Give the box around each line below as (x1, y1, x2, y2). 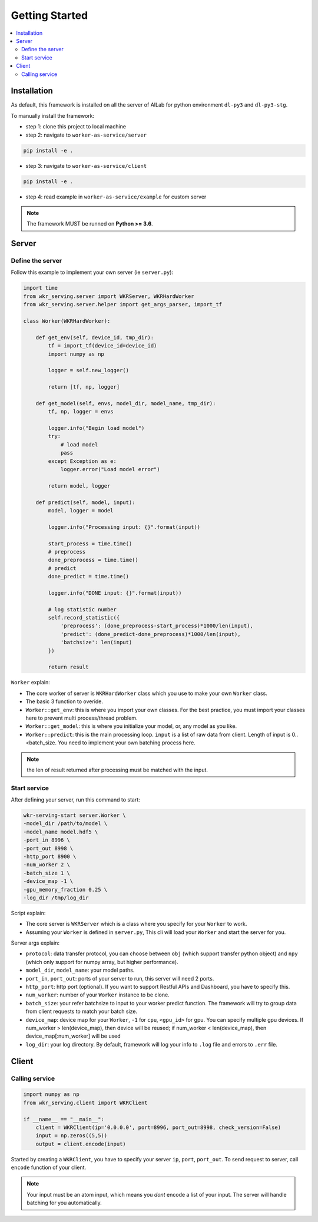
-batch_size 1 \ (23, 869, 71, 876)
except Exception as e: (48, 458, 117, 465)
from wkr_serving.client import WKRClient (23, 1099, 148, 1106)
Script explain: (11, 909, 46, 916)
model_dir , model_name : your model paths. (25, 966, 135, 974)
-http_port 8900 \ (23, 853, 77, 860)
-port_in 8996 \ (23, 837, 71, 843)
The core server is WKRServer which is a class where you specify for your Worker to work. (25, 920, 247, 928)
